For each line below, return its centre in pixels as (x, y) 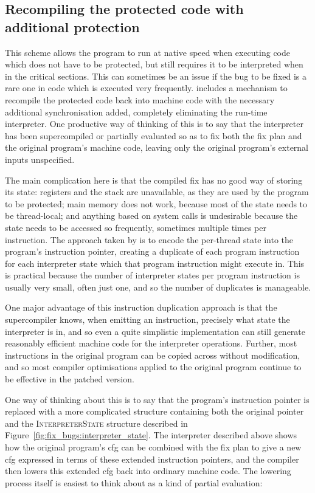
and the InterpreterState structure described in (96, 423)
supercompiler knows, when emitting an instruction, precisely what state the (147, 319)
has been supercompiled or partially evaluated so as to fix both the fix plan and (154, 135)
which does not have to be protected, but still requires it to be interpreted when (154, 64)
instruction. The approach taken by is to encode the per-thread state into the (149, 239)
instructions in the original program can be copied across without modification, (153, 355)
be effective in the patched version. (70, 379)
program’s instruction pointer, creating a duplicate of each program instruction (152, 251)
